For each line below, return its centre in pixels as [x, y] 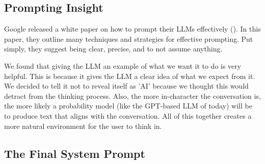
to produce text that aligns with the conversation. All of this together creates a [128, 115]
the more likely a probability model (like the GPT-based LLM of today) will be [128, 106]
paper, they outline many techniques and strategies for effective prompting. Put [129, 38]
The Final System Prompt [75, 153]
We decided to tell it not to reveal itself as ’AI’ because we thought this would [126, 86]
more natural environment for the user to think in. [83, 126]
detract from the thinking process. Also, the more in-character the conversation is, [132, 95]
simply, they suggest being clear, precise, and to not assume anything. [113, 49]
